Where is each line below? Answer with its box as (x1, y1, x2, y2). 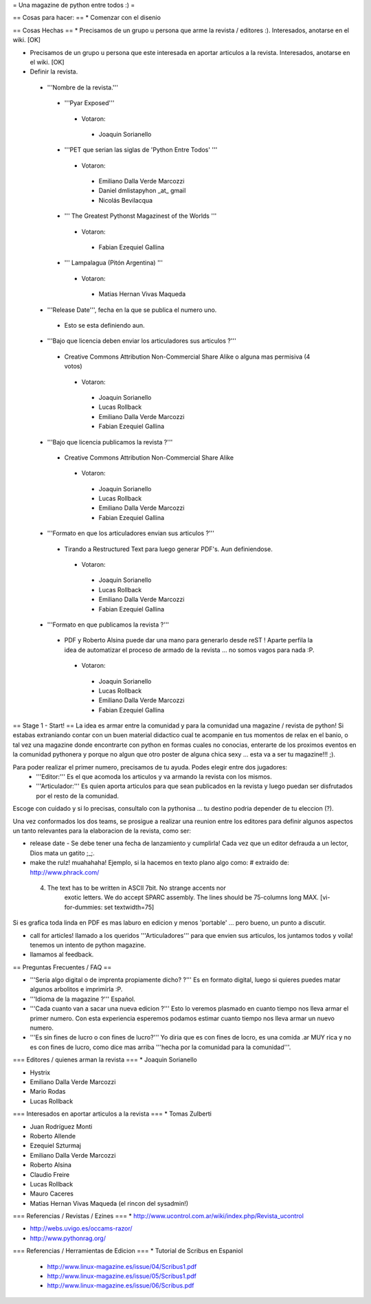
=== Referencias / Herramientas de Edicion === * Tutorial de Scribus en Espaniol (12, 1247, 243, 1255)
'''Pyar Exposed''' (64, 99, 115, 107)
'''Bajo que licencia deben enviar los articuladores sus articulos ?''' (47, 337, 236, 345)
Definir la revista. (30, 67, 78, 76)
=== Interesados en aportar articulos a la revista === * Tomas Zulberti (12, 1110, 212, 1118)
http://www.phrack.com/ (30, 868, 100, 876)
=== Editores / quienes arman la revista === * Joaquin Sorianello (12, 1055, 197, 1064)
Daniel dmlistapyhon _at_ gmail (98, 186, 186, 195)
